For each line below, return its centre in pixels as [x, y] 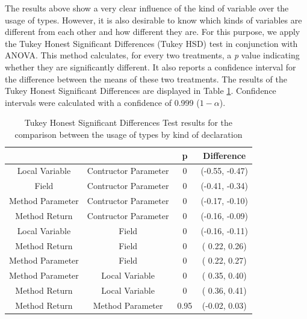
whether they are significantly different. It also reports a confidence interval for [150, 67]
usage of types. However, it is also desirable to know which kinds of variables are [153, 20]
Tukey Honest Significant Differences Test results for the [129, 122]
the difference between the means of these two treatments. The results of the [146, 79]
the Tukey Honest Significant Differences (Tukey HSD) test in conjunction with [151, 43]
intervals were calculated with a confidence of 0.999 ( [102, 102]
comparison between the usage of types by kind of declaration [129, 134]
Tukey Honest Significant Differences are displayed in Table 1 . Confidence [141, 91]
